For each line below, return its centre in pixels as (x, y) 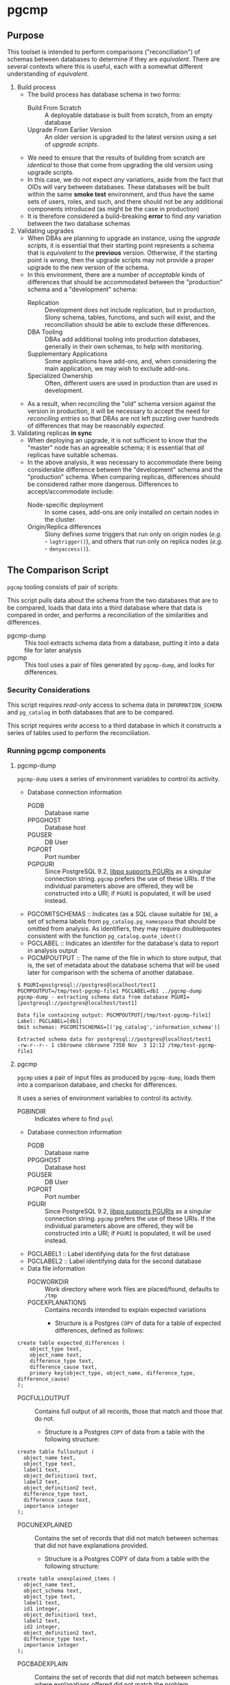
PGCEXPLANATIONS (57, 1302)
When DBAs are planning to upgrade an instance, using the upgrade (124, 238)
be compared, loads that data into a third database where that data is (105, 607)
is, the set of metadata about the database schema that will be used (123, 965)
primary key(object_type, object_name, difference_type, (113, 1373)
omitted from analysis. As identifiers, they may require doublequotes (124, 929)
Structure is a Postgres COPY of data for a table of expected (138, 1323)
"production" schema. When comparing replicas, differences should (124, 477)
